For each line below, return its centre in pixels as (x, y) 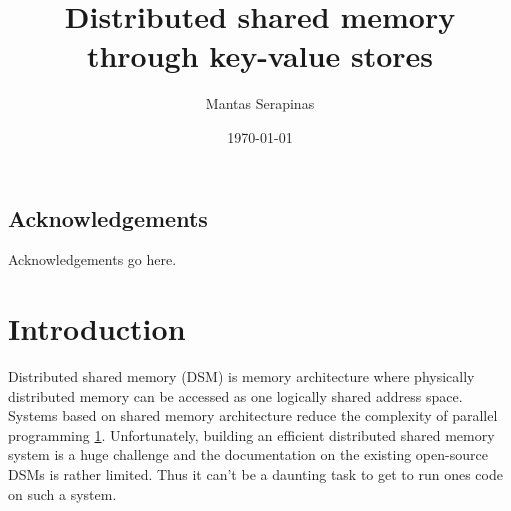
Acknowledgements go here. (92, 259)
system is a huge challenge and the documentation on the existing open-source (248, 454)
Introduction (97, 328)
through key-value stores (260, 55)
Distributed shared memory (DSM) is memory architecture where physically (241, 376)
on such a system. (62, 493)
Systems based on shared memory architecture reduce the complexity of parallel (253, 415)
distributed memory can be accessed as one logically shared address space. (235, 395)
